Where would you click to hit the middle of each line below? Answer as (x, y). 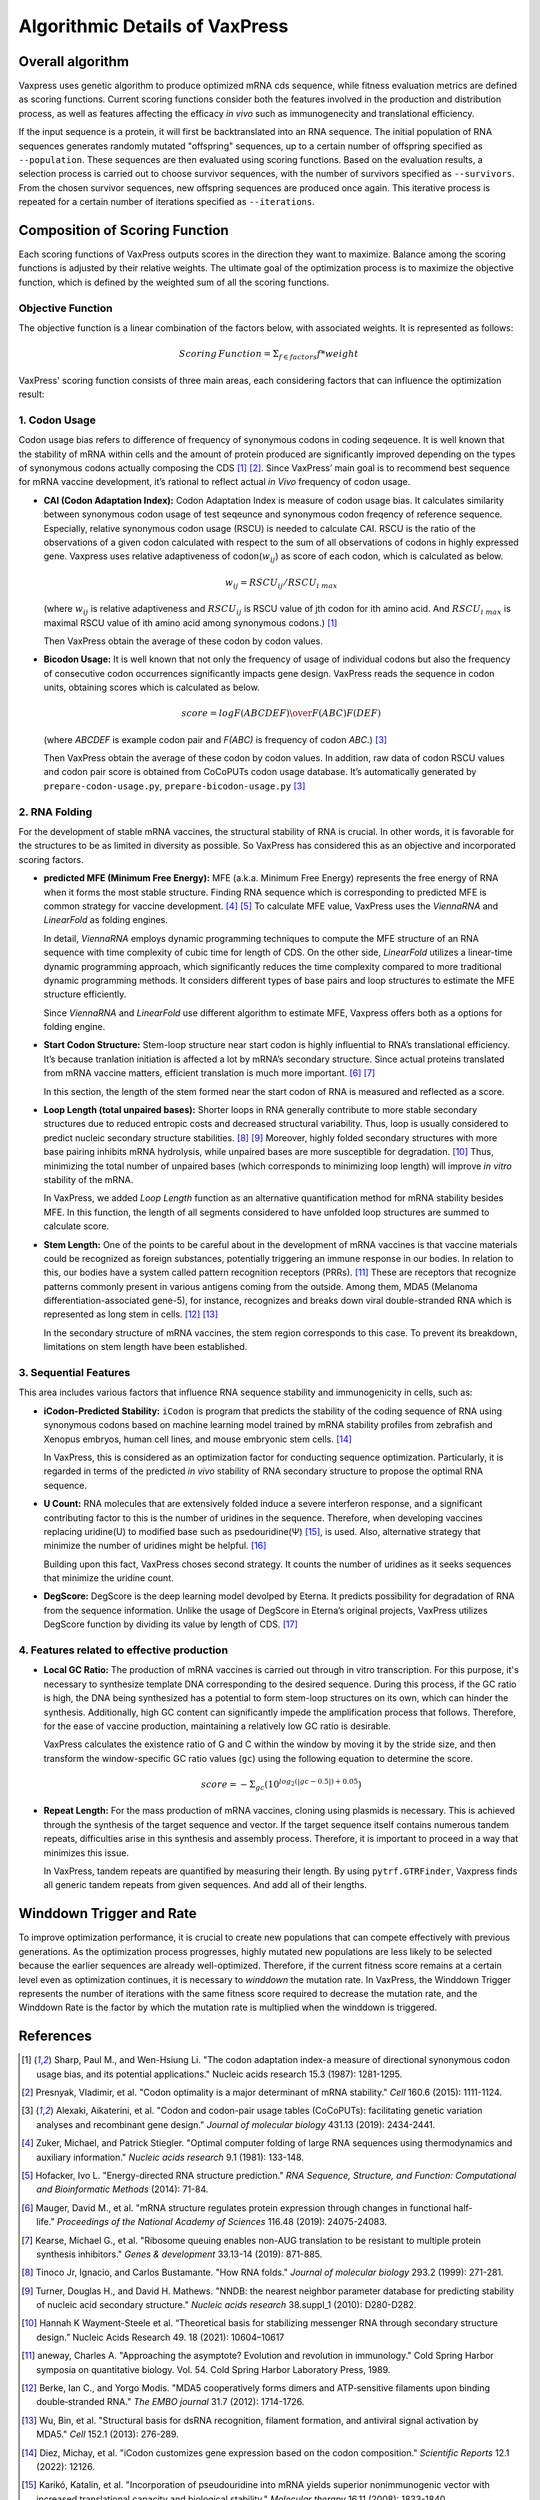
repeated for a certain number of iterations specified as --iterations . (166, 202)
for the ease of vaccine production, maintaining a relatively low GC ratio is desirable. (217, 1726)
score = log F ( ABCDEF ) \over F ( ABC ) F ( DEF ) (281, 713)
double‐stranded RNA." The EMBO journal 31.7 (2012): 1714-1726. (170, 2402)
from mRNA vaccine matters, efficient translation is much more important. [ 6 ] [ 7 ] (209, 1073)
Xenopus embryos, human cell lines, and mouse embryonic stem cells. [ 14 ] (197, 1439)
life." (45, 2222)
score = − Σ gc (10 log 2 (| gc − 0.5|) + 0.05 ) (281, 1784)
